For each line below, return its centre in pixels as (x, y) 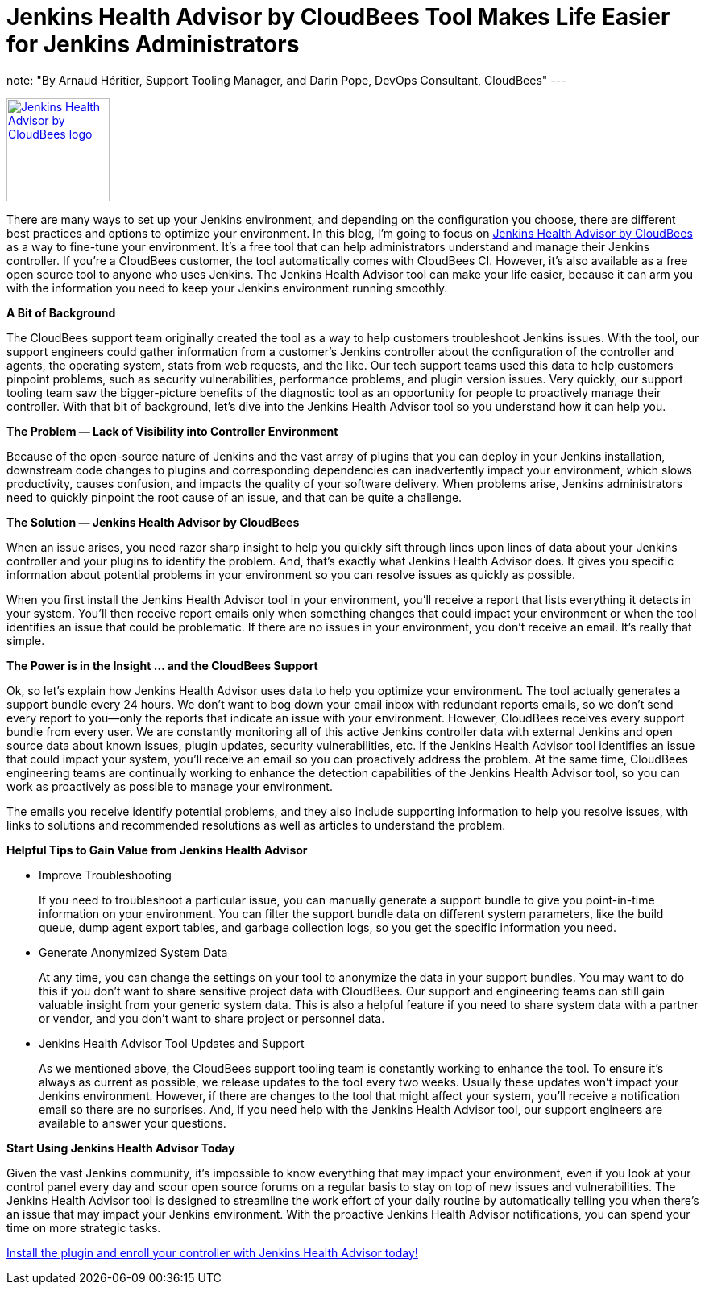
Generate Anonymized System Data (133, 952)
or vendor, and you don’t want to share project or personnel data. (212, 1018)
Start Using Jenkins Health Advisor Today (121, 1148)
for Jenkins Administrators (153, 44)
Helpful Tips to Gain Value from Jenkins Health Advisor (157, 850)
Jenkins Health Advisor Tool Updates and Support (172, 1043)
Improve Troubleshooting (105, 875)
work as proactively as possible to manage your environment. (170, 786)
